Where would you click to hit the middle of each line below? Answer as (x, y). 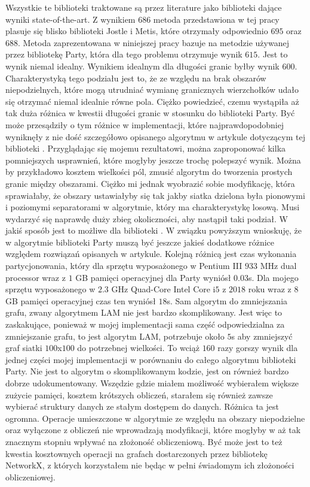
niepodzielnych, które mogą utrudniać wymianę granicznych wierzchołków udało (152, 90)
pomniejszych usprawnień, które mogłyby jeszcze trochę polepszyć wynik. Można (153, 160)
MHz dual (278, 266)
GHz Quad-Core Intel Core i (163, 289)
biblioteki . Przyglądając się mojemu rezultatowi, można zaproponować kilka (146, 148)
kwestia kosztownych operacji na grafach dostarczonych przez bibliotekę (136, 453)
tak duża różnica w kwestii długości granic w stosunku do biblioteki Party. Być (150, 113)
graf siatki (24, 348)
